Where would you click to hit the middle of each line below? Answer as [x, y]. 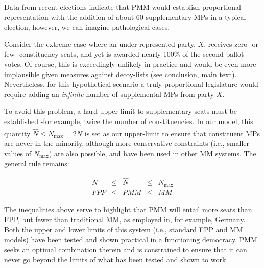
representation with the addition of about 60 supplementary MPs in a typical [125, 17]
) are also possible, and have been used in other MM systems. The [152, 153]
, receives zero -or [231, 44]
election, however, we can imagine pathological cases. [87, 27]
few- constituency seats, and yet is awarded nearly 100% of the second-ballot [124, 54]
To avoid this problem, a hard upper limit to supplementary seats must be [121, 111]
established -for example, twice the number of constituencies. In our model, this [129, 121]
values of [18, 153]
